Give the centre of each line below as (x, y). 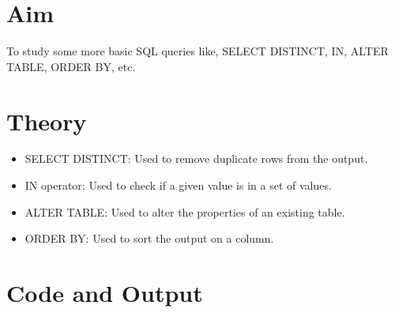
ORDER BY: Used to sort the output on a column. (149, 238)
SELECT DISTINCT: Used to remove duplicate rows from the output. (196, 158)
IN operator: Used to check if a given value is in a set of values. (178, 185)
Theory (47, 121)
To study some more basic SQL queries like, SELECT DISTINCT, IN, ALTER (197, 51)
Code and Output (105, 292)
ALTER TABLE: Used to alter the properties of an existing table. (185, 211)
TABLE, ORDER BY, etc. (71, 66)
